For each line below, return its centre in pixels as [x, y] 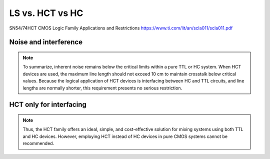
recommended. [38, 143]
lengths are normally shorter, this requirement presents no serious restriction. [102, 88]
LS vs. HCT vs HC [46, 13]
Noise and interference [46, 42]
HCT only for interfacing [48, 105]
